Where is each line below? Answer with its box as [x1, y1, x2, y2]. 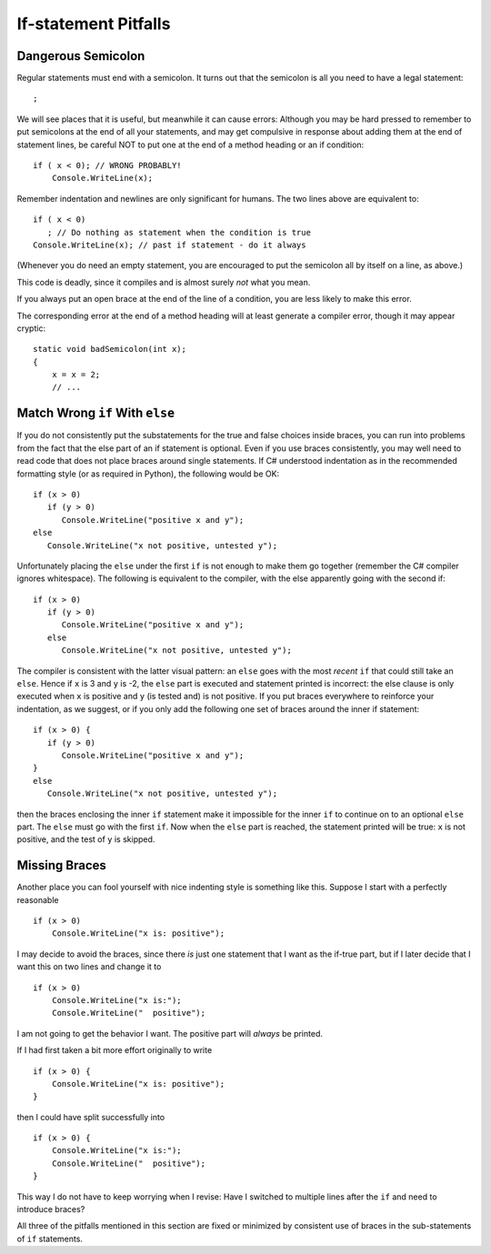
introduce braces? [16, 1204, 85, 1215]
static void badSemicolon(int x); [33, 344, 186, 355]
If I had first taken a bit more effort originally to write [16, 1045, 213, 1056]
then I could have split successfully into [16, 1111, 165, 1122]
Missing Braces [16, 858, 106, 873]
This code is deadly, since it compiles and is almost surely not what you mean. [16, 276, 311, 287]
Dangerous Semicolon [16, 48, 145, 64]
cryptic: [16, 323, 45, 334]
